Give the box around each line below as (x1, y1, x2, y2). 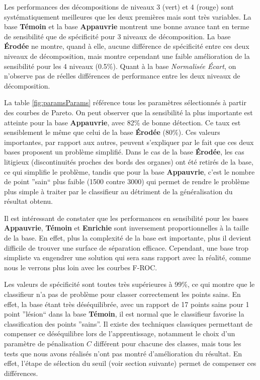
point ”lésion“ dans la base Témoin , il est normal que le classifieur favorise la (4, 309, 244, 319)
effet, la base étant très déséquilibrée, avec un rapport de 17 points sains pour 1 (4, 298, 249, 309)
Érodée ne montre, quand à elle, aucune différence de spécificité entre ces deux (4, 41, 249, 51)
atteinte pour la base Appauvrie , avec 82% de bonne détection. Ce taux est (4, 117, 241, 127)
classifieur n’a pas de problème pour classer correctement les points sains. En (4, 289, 241, 299)
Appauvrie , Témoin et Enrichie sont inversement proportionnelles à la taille (4, 222, 249, 233)
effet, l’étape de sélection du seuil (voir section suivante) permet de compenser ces (4, 358, 256, 368)
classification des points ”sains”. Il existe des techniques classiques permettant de (4, 318, 253, 329)
